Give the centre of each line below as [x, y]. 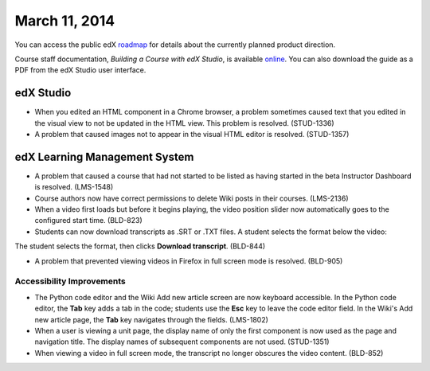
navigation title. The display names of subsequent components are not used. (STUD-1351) [182, 342]
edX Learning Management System [104, 156]
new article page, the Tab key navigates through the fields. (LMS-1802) [151, 319]
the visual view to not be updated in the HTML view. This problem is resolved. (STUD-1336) [184, 123]
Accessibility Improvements [70, 281]
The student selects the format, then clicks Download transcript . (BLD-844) [140, 246]
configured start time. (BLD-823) [88, 221]
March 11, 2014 [65, 21]
